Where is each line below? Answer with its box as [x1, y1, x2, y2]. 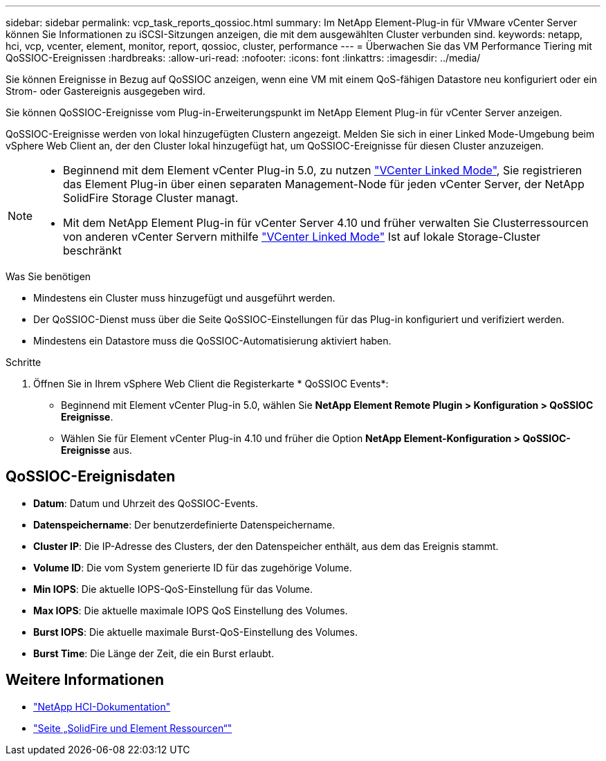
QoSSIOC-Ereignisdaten [6, 468, 176, 486]
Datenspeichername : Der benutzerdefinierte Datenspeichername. [33, 518, 336, 531]
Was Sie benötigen [6, 271, 91, 282]
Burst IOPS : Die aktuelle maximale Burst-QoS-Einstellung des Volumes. [33, 625, 358, 638]
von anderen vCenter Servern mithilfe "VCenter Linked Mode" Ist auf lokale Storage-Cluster [63, 230, 541, 244]
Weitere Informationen [6, 671, 165, 689]
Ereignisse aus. [61, 444, 132, 456]
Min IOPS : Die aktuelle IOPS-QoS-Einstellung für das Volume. [33, 583, 313, 595]
